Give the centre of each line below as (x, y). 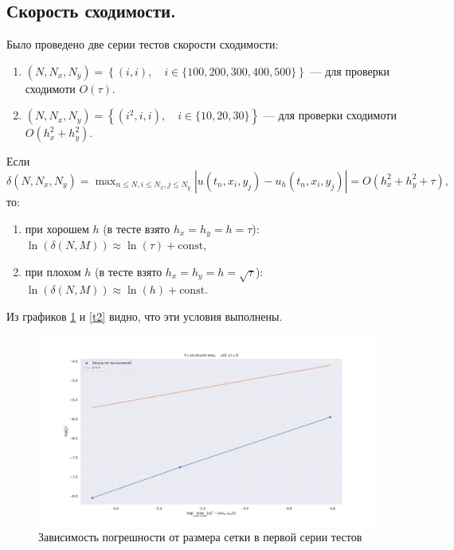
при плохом (53, 271)
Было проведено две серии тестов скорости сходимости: (143, 44)
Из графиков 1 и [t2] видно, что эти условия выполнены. (145, 316)
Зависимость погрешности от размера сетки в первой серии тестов (200, 536)
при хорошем (57, 228)
